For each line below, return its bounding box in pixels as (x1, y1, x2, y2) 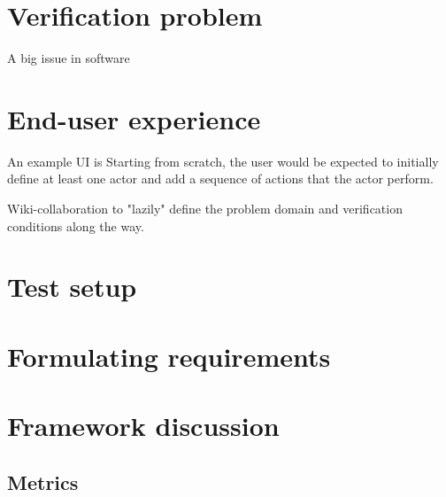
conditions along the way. (7, 216, 144, 235)
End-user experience (7, 100, 261, 136)
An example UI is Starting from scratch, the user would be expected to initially (7, 151, 439, 170)
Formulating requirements (7, 338, 331, 374)
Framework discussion (7, 408, 280, 444)
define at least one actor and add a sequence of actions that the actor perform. (7, 169, 434, 188)
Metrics (7, 468, 79, 495)
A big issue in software (7, 49, 130, 67)
